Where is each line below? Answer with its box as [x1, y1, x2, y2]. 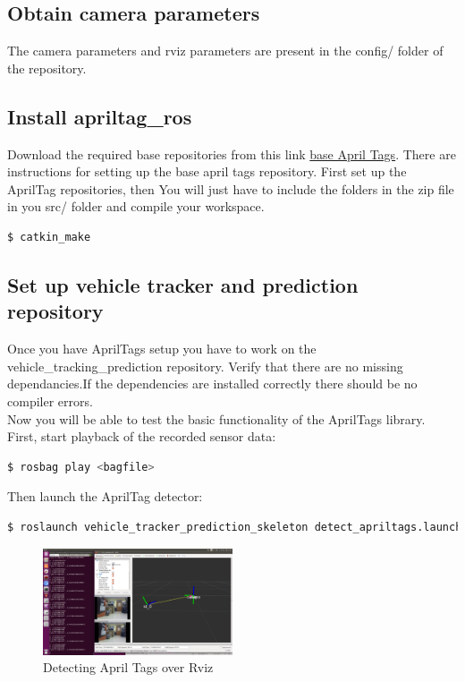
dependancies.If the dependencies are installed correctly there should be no [7, 374, 418, 393]
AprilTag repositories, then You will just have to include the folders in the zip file [7, 179, 454, 198]
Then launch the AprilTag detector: [7, 487, 203, 506]
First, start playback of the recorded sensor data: [7, 427, 276, 446]
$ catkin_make [7, 230, 91, 243]
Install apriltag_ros [7, 102, 192, 130]
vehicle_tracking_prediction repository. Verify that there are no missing [7, 356, 403, 375]
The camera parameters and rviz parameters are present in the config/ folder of [7, 41, 444, 60]
